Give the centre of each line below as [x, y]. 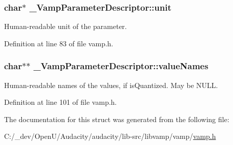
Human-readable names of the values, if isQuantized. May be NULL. [111, 85]
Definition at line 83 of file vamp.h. [59, 43]
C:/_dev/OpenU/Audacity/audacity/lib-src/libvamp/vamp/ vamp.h [110, 136]
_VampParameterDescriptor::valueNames [121, 66]
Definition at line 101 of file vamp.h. [61, 102]
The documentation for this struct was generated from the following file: [117, 119]
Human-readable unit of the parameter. [66, 26]
